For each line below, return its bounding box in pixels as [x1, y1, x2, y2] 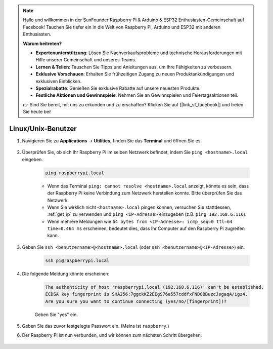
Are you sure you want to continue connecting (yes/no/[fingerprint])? [45, 298, 227, 304]
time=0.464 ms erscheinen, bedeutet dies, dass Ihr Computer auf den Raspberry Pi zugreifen [47, 225, 245, 231]
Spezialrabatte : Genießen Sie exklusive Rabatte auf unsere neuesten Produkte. [35, 85, 201, 91]
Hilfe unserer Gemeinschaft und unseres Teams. [35, 57, 136, 63]
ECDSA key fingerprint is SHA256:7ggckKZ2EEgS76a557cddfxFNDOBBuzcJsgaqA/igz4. [45, 291, 248, 297]
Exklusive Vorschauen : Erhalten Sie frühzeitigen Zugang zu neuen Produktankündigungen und [35, 71, 235, 77]
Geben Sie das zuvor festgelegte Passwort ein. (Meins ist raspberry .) [22, 323, 169, 329]
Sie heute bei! [23, 109, 52, 115]
